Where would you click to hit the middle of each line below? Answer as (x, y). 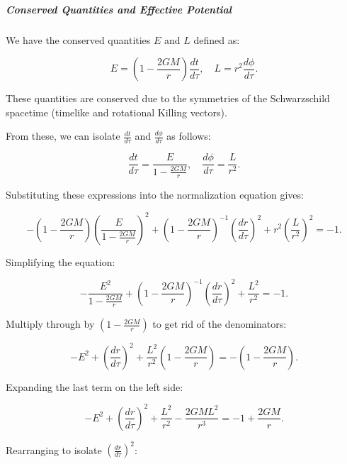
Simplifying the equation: (61, 261)
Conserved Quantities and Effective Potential (119, 9)
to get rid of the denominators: (220, 324)
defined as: (217, 39)
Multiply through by (50, 324)
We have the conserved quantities (78, 39)
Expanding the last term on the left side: (95, 386)
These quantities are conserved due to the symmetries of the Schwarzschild (168, 98)
